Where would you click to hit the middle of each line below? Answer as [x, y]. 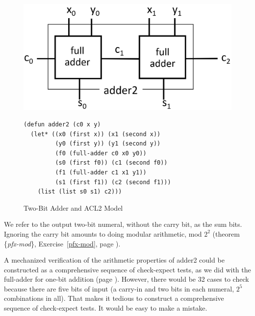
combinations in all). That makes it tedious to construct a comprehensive [114, 298]
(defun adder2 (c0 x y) [62, 124]
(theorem [226, 233]
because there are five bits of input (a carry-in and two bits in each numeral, [119, 288]
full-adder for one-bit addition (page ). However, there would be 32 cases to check [127, 279]
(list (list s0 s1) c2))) [80, 192]
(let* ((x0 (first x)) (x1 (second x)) [96, 134]
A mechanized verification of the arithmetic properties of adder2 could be [114, 260]
